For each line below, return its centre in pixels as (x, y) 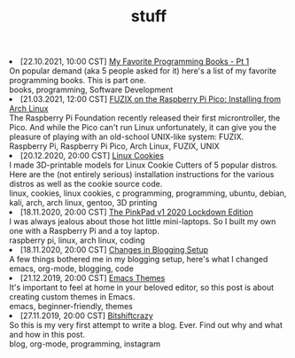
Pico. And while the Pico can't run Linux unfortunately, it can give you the (143, 128)
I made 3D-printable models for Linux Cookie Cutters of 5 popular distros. (144, 165)
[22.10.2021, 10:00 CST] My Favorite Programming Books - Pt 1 (135, 62)
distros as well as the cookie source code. (86, 184)
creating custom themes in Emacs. (72, 297)
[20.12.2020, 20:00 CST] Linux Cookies (92, 156)
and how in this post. (47, 335)
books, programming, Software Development (91, 89)
